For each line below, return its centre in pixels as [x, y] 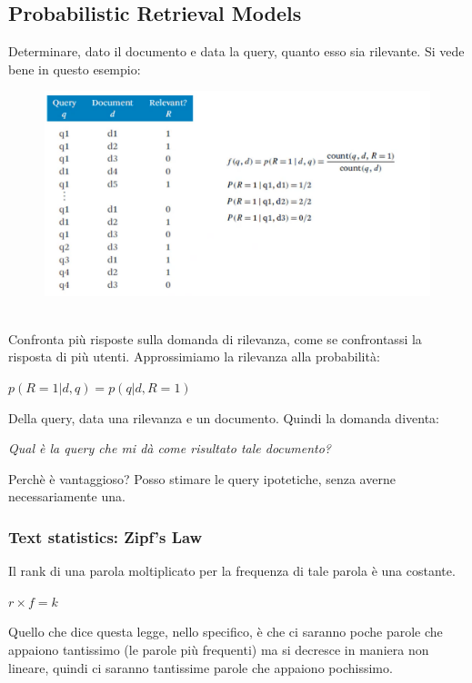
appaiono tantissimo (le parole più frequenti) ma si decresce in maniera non [219, 649]
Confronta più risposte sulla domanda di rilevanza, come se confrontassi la [215, 338]
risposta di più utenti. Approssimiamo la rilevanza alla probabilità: [194, 356]
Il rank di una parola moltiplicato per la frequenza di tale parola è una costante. [232, 571]
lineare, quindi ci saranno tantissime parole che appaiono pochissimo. [201, 667]
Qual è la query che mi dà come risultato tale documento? [170, 448]
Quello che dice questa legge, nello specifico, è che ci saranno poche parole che [226, 632]
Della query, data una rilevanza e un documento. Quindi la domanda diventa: [224, 417]
